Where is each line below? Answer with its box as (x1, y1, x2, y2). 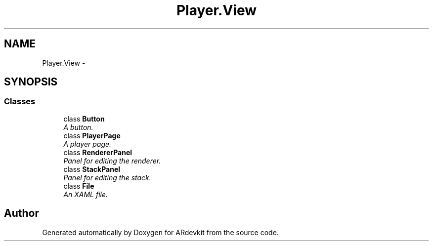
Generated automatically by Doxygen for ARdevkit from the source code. (42, 228, 279, 237)
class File (63, 181, 94, 190)
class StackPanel (63, 164, 121, 173)
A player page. (63, 139, 112, 148)
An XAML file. (63, 190, 108, 199)
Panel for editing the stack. (63, 173, 151, 182)
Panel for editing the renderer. (63, 156, 161, 165)
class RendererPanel (63, 148, 132, 157)
